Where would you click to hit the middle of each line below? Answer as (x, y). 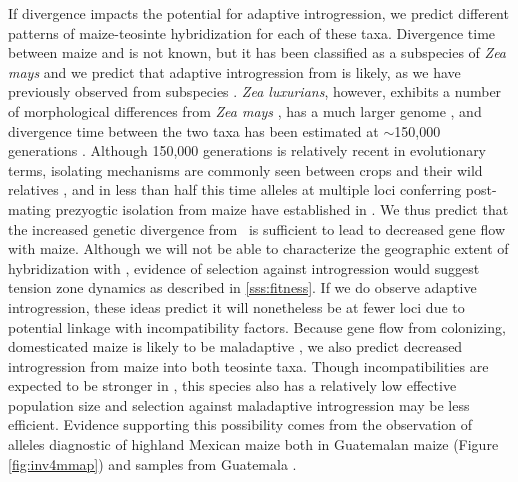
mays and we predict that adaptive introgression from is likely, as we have (234, 71)
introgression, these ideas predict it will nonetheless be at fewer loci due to (236, 306)
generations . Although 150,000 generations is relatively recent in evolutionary (247, 150)
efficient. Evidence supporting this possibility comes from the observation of (240, 424)
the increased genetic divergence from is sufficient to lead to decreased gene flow (256, 228)
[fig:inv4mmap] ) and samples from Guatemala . (152, 463)
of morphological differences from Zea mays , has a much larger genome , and (245, 110)
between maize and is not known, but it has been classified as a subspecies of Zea (257, 52)
